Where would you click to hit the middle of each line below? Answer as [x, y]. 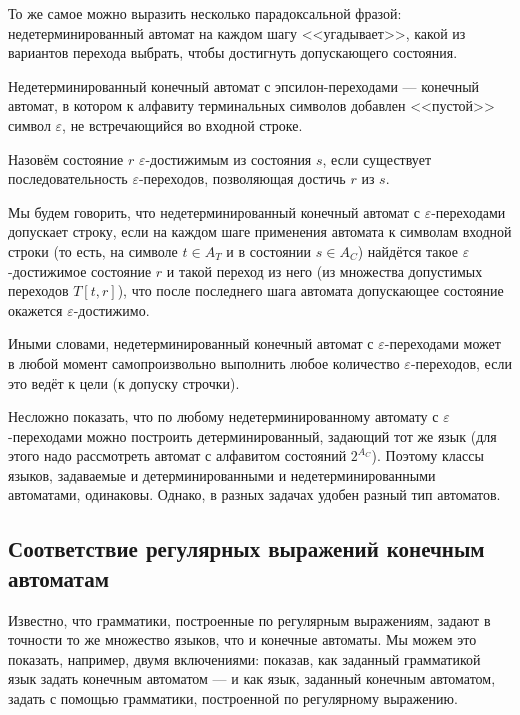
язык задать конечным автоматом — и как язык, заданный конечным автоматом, [252, 678]
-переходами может [442, 343]
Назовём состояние [66, 158]
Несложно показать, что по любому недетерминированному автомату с [223, 416]
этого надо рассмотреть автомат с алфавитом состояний [177, 455]
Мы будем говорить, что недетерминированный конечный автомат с [214, 211]
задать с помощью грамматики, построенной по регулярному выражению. [233, 698]
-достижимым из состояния [228, 158]
